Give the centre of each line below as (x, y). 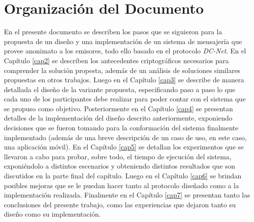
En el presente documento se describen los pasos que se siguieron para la (113, 32)
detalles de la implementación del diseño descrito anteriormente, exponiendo (118, 118)
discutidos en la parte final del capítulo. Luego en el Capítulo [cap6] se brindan (123, 176)
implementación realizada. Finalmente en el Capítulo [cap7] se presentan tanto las (127, 195)
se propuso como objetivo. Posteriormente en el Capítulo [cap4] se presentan (119, 108)
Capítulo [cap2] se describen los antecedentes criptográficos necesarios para (116, 60)
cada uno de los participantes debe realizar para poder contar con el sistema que (125, 99)
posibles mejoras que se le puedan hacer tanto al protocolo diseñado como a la (122, 185)
